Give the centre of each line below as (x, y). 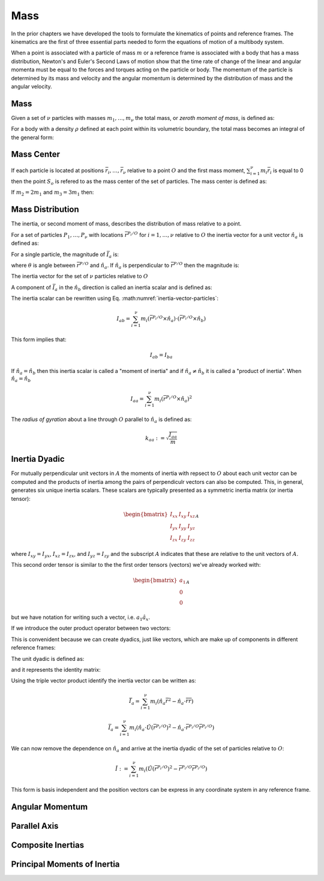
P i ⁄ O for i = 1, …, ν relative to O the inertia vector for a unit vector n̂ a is (215, 235)
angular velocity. (31, 86)
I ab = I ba (161, 356)
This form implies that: (39, 339)
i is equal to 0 (287, 171)
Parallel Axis (35, 826)
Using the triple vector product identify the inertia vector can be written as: (103, 681)
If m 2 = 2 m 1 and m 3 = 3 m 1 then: (52, 193)
